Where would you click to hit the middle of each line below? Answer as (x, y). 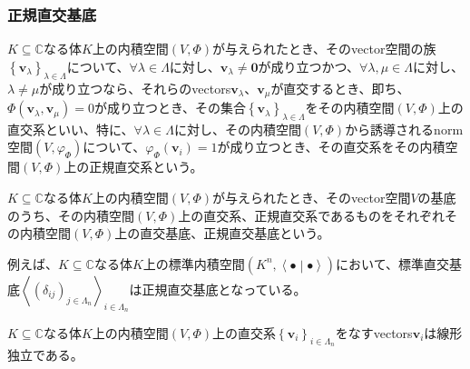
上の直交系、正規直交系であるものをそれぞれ (312, 215)
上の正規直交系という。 (133, 167)
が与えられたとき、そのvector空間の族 (324, 49)
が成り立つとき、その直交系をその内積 (331, 147)
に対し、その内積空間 (237, 129)
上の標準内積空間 (194, 263)
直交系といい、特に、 (71, 129)
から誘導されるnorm (404, 129)
